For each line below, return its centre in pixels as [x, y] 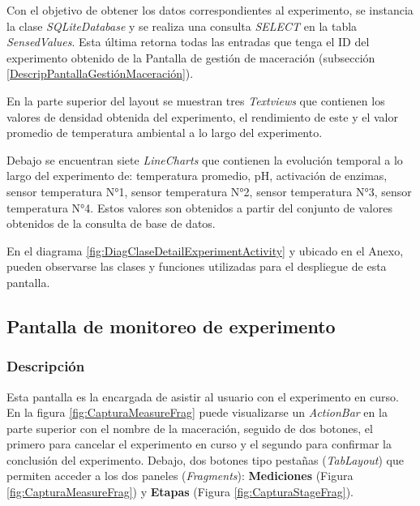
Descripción [46, 366]
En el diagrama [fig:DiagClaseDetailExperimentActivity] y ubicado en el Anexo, [205, 250]
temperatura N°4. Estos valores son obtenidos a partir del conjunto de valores [199, 207]
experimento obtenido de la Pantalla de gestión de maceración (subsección [191, 57]
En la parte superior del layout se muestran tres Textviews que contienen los [196, 100]
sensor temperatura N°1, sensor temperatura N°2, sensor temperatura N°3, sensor [209, 191]
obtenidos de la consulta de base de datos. [111, 223]
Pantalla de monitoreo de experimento [171, 326]
